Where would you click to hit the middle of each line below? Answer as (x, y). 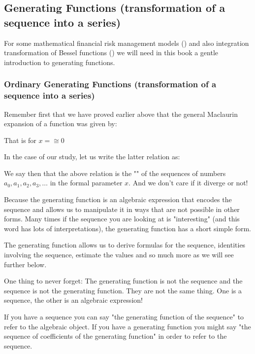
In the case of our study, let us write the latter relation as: (92, 157)
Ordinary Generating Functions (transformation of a (110, 84)
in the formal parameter (86, 183)
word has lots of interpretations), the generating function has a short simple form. (127, 228)
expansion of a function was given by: (61, 124)
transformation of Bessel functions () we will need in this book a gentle (111, 53)
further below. (25, 264)
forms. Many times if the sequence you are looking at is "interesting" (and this (122, 219)
